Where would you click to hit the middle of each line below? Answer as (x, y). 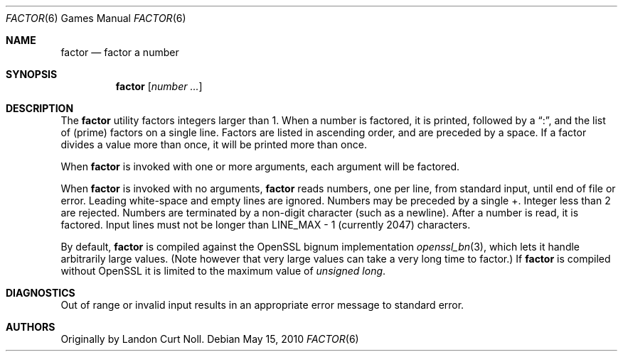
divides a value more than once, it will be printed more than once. (214, 144)
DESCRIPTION (40, 108)
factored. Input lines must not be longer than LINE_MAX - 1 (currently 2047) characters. (266, 225)
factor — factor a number (120, 52)
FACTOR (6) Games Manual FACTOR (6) (96, 18)
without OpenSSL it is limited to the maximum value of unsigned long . (223, 271)
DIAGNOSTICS (41, 293)
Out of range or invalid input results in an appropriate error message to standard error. (262, 305)
